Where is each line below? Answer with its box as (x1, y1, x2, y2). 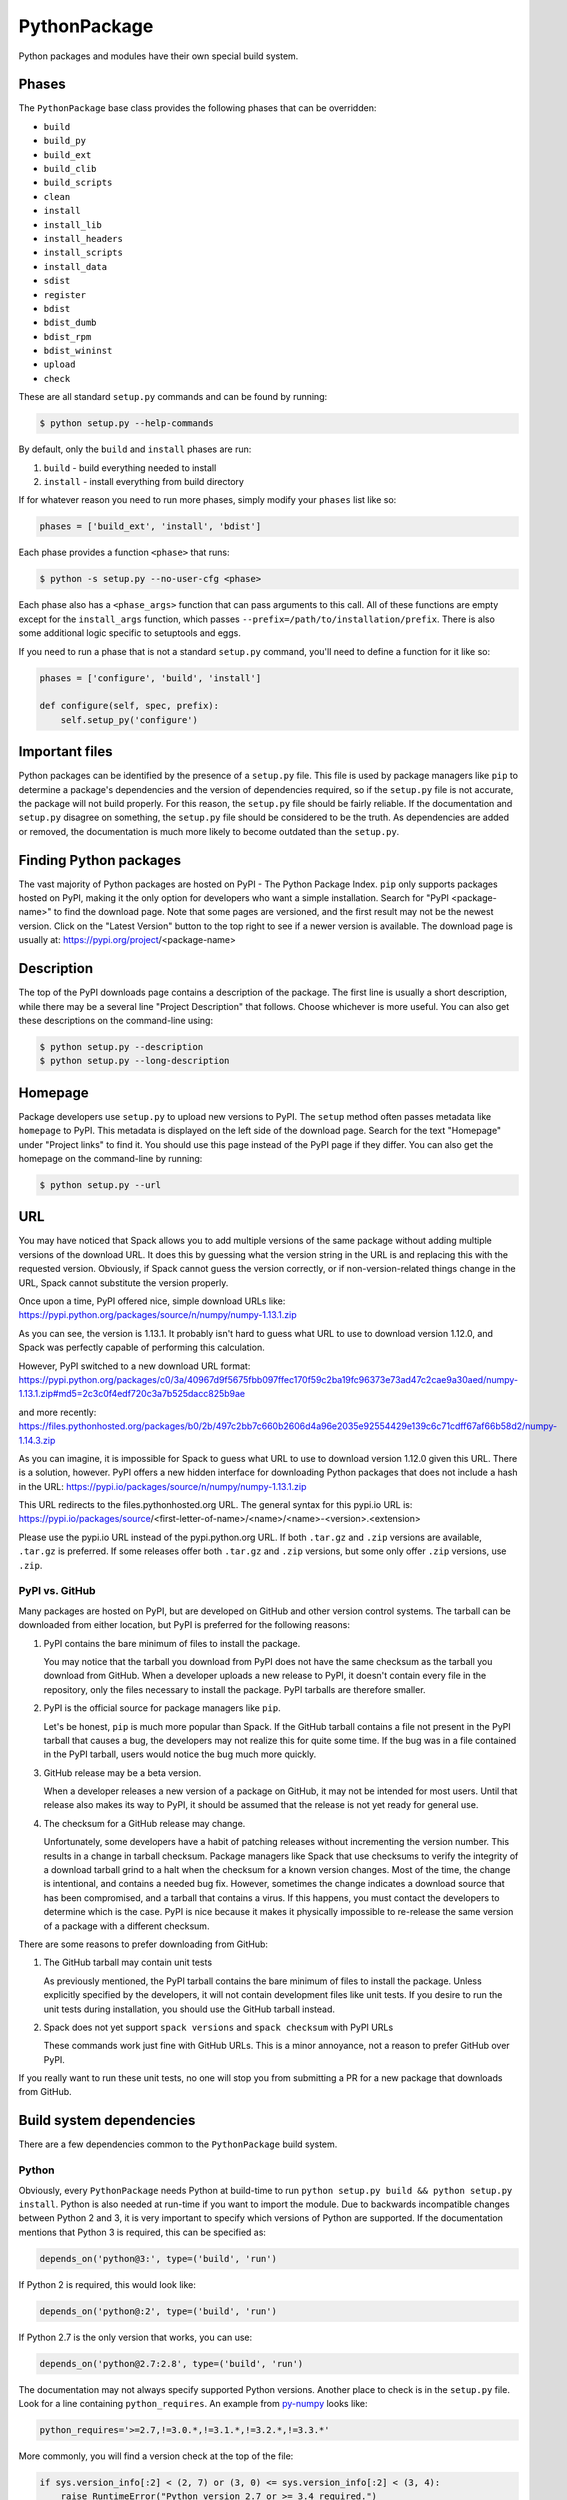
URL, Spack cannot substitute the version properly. (18, 1276, 229, 1289)
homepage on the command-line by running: (18, 1152, 203, 1164)
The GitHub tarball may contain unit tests (43, 1956, 213, 1969)
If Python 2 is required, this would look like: (18, 2278, 197, 2290)
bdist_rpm (43, 331, 92, 342)
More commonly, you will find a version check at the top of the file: (18, 2450, 294, 2462)
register (43, 289, 87, 300)
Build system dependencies (18, 2112, 196, 2129)
